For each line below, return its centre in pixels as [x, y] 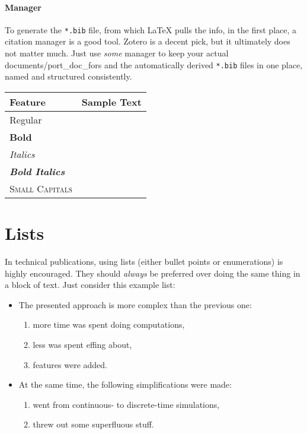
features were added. [70, 364]
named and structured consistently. [68, 76]
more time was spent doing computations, [109, 324]
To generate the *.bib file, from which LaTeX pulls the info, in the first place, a [151, 29]
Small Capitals [41, 188]
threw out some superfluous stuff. [93, 424]
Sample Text [111, 102]
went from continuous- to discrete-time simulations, [126, 404]
